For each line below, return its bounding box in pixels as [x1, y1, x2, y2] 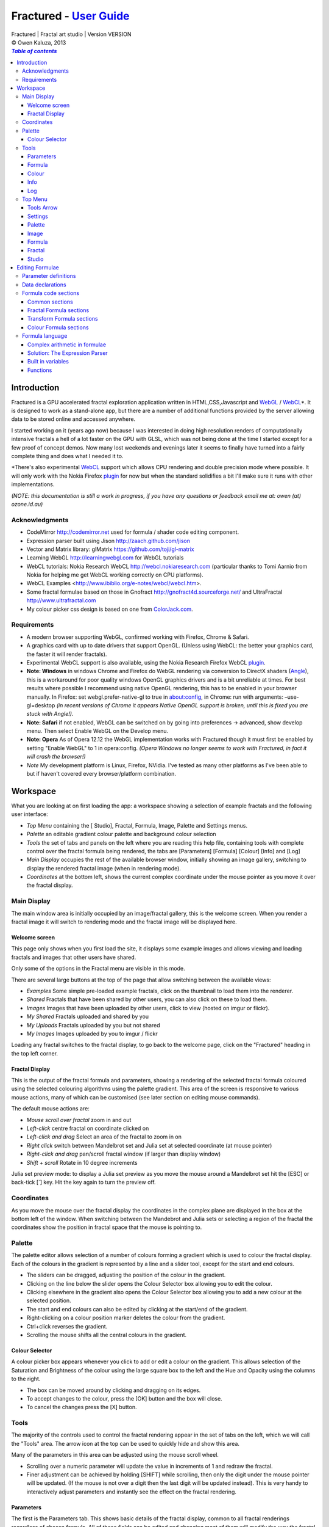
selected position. [26, 1297, 71, 1304]
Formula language [22, 332, 68, 340]
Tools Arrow [27, 204, 58, 211]
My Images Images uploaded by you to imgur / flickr [26, 1030, 158, 1037]
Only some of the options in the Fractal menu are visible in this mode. [11, 965, 185, 972]
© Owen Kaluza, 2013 [11, 38, 66, 46]
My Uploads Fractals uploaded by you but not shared [26, 1021, 161, 1029]
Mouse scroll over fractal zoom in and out [26, 1116, 132, 1123]
